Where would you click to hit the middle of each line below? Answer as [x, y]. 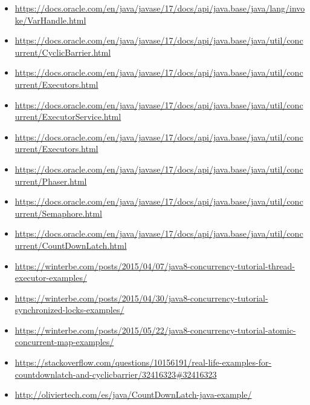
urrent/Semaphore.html [58, 213]
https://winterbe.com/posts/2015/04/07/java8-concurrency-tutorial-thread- [155, 265]
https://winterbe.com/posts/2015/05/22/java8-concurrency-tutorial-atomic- [155, 330]
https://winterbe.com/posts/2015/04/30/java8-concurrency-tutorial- [141, 298]
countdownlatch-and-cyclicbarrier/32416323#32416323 [116, 374]
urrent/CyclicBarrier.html [63, 52]
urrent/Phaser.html [51, 181]
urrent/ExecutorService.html [68, 117]
